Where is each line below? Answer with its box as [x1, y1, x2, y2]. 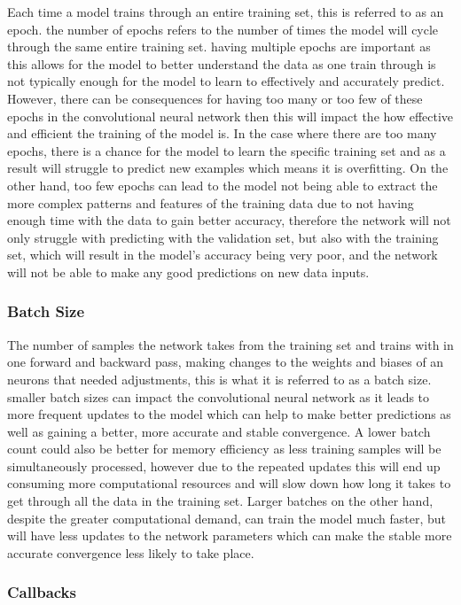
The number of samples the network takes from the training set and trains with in [7, 335, 454, 353]
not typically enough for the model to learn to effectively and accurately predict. [7, 72, 445, 90]
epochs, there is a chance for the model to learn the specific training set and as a [7, 141, 446, 159]
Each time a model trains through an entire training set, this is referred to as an [7, 3, 444, 20]
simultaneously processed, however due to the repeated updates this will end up [7, 456, 441, 475]
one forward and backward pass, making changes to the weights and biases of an [7, 353, 444, 371]
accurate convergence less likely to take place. [7, 543, 254, 562]
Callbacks [7, 581, 76, 603]
